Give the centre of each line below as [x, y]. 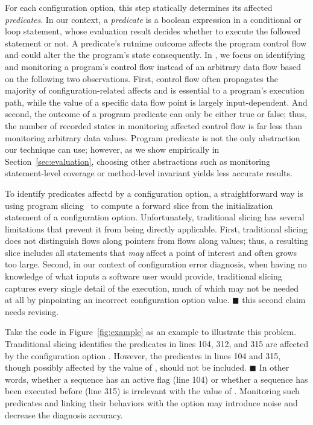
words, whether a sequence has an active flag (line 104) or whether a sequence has [156, 379]
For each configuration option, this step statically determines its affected [139, 7]
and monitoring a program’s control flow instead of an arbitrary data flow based [153, 66]
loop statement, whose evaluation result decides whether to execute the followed [153, 31]
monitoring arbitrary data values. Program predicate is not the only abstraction [153, 137]
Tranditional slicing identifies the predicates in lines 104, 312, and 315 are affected [157, 344]
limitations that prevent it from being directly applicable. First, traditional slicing [156, 228]
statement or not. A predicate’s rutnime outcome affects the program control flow [156, 43]
